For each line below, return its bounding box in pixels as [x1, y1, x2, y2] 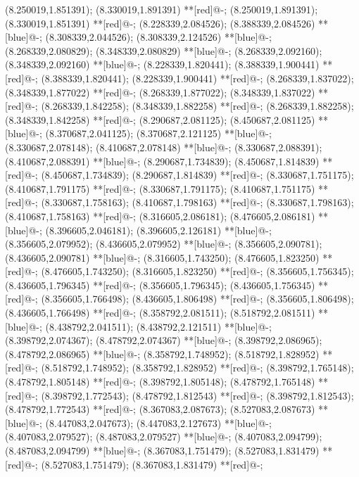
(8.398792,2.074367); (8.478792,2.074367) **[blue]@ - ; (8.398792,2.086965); [5, 333, 322, 348]
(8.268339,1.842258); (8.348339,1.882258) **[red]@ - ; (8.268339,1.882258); [41, 98, 354, 113]
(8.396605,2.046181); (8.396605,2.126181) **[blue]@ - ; [45, 222, 272, 237]
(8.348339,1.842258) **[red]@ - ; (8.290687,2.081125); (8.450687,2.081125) [5, 112, 315, 127]
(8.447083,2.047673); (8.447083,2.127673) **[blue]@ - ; [45, 415, 272, 430]
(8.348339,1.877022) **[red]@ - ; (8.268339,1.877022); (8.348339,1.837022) [5, 84, 315, 99]
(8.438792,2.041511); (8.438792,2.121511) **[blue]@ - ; [45, 319, 272, 333]
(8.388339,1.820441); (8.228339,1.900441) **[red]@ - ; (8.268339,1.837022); [41, 70, 354, 85]
